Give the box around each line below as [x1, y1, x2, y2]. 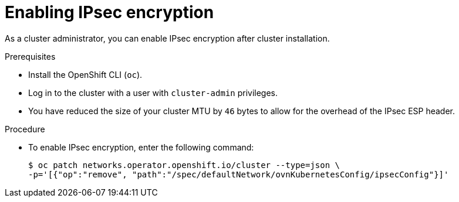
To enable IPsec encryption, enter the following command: [28, 142, 254, 152]
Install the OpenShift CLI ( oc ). [28, 69, 143, 80]
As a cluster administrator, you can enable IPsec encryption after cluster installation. [5, 33, 330, 43]
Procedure [5, 124, 45, 134]
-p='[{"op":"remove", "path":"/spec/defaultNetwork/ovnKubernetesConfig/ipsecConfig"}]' [28, 169, 449, 179]
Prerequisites [5, 51, 56, 61]
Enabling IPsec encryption [5, 2, 214, 22]
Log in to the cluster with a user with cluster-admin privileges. [28, 87, 278, 98]
